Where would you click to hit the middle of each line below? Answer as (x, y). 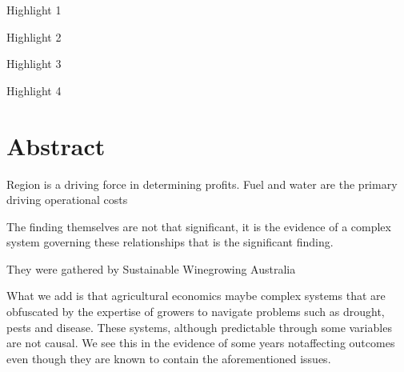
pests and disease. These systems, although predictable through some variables (199, 327)
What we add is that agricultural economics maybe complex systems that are (196, 296)
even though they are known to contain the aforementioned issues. (169, 358)
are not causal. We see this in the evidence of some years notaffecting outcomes (201, 343)
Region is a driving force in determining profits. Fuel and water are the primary (202, 184)
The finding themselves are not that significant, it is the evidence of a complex (199, 226)
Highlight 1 (34, 10)
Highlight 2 (34, 36)
